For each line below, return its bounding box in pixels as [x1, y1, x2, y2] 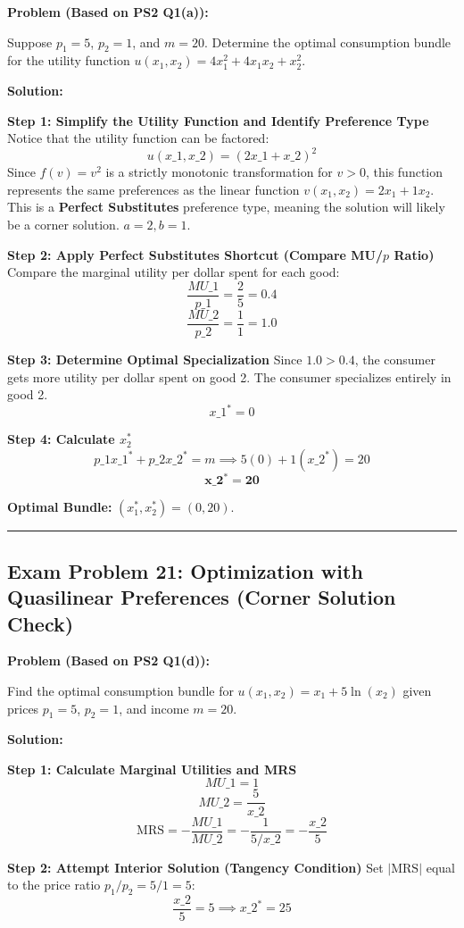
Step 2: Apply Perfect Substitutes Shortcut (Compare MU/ [7, 245, 384, 263]
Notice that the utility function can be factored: [7, 129, 269, 147]
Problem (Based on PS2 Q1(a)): [7, 3, 209, 21]
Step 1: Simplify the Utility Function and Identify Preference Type [7, 111, 429, 130]
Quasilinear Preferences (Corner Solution [7, 583, 396, 611]
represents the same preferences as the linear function [7, 180, 300, 198]
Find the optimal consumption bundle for [7, 681, 234, 699]
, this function [365, 163, 443, 181]
